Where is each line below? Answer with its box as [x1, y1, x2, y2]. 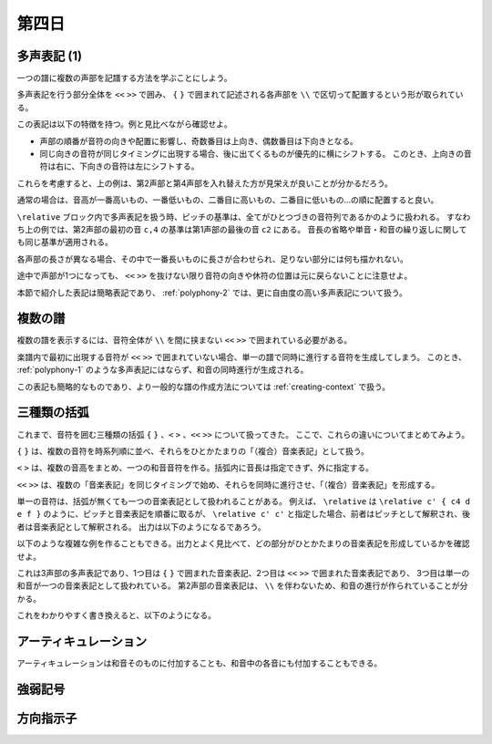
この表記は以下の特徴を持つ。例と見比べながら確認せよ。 [16, 119, 232, 129]
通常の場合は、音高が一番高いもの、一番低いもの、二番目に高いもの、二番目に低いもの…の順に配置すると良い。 [16, 194, 439, 205]
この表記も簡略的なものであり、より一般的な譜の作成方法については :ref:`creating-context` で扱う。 [16, 381, 391, 392]
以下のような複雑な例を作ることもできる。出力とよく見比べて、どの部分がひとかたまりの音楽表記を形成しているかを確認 [16, 538, 470, 549]
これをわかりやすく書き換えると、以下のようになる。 [16, 610, 217, 621]
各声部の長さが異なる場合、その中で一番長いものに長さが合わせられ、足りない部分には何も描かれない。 [16, 253, 409, 264]
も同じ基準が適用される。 [16, 237, 113, 248]
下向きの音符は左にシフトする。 [78, 160, 200, 172]
